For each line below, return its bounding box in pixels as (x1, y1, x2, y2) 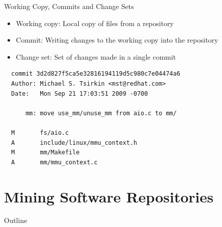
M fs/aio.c (11, 129, 69, 136)
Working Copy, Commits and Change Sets (4, 1, 134, 11)
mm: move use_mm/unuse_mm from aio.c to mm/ (25, 109, 177, 117)
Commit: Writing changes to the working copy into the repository (16, 35, 218, 45)
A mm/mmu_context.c (11, 158, 98, 166)
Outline (4, 215, 27, 225)
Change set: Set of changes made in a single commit (16, 51, 176, 62)
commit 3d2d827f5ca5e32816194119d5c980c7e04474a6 (11, 70, 180, 78)
